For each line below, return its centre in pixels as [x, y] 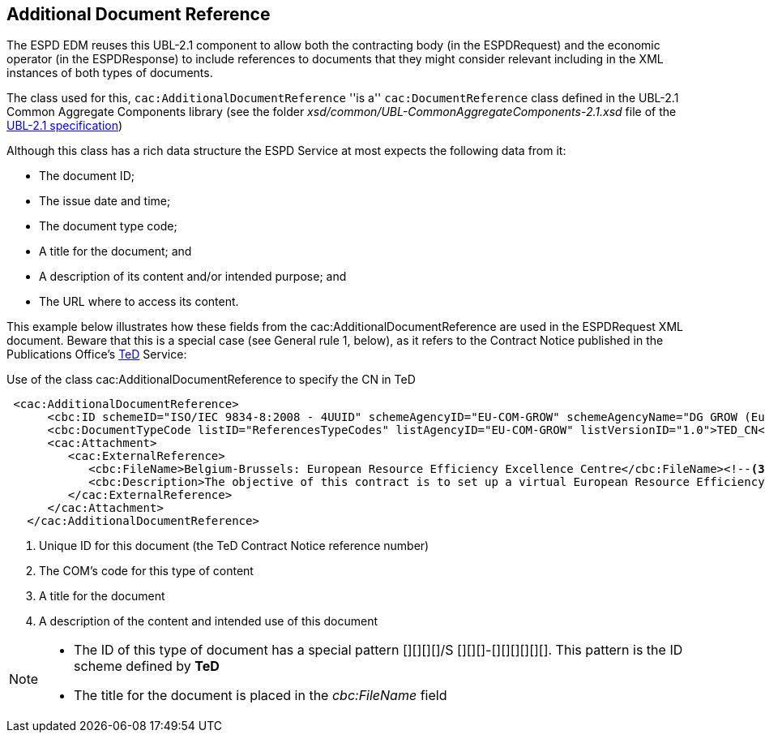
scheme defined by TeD [147, 666]
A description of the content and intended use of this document [208, 621]
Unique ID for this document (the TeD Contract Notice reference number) [234, 546]
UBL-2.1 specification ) [65, 126]
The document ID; [87, 176]
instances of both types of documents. [110, 73]
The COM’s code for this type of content [146, 571]
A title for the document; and [115, 251]
